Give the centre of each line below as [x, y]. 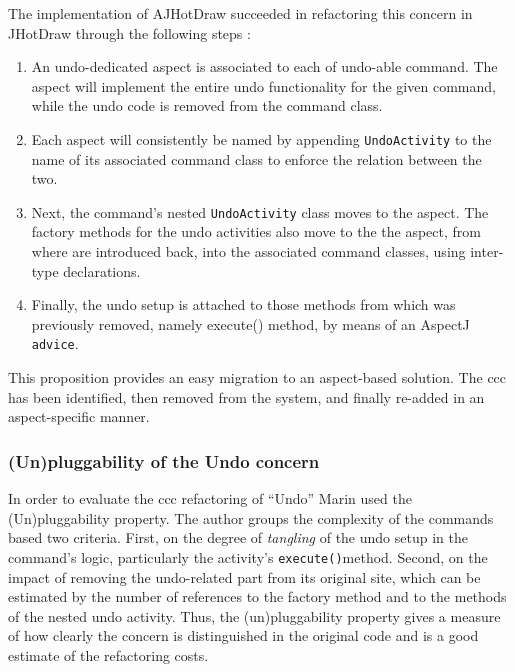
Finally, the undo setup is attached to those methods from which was [243, 304]
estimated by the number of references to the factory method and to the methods [257, 596]
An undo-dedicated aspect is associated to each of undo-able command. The [264, 66]
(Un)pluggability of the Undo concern [164, 460]
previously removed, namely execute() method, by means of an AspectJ [250, 323]
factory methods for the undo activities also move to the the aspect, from [256, 231]
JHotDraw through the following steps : [129, 32]
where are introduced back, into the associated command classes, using [248, 251]
